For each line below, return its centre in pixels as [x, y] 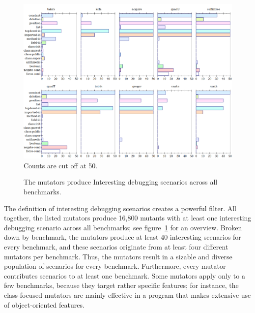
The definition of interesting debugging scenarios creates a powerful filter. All [120, 208]
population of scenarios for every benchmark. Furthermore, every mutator [115, 266]
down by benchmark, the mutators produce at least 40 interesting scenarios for [123, 237]
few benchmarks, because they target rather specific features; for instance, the [121, 285]
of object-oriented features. [44, 304]
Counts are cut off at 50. [61, 165]
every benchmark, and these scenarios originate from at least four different [116, 247]
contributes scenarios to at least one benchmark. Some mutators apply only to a [125, 275]
